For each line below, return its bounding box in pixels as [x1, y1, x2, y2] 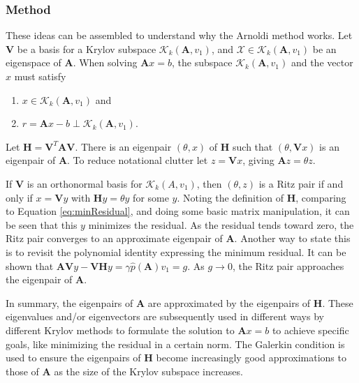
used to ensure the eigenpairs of [6, 350, 141, 365]
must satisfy [14, 69, 66, 83]
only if [6, 190, 33, 204]
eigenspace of [6, 55, 61, 70]
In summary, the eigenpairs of [6, 295, 133, 310]
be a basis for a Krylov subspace [17, 41, 156, 56]
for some [133, 190, 169, 204]
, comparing [295, 190, 346, 204]
